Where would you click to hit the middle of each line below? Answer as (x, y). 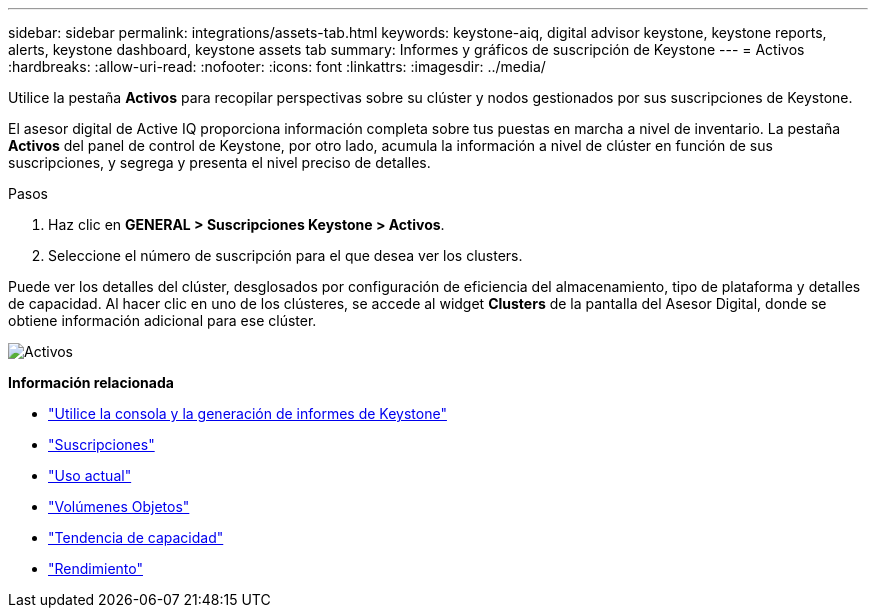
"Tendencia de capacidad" (136, 537)
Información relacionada (91, 382)
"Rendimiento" (95, 568)
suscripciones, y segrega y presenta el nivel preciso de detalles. (219, 162)
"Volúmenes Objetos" (119, 506)
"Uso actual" (90, 475)
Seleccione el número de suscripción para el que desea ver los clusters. (285, 255)
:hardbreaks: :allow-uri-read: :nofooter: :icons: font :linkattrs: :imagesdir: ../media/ (277, 66)
